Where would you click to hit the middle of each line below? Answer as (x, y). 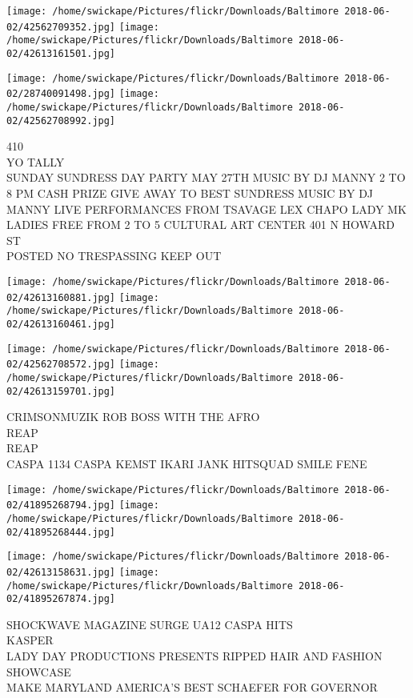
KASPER (30, 640)
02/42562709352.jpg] (61, 27)
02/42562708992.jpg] (61, 120)
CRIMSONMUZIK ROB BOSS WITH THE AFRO (133, 417)
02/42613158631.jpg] (61, 572)
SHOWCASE (39, 671)
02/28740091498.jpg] (61, 94)
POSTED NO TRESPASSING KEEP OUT (114, 256)
